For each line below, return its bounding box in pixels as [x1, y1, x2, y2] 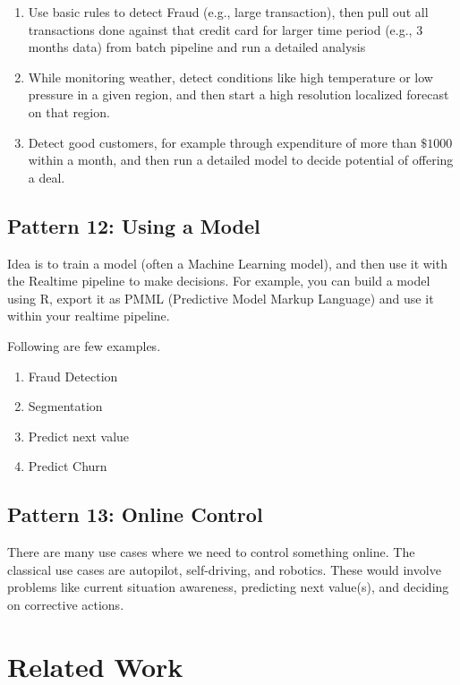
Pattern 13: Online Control [7, 501, 263, 528]
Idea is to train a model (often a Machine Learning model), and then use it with [7, 253, 447, 272]
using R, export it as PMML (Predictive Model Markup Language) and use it [7, 288, 434, 307]
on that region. [28, 102, 110, 121]
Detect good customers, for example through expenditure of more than [28, 133, 417, 151]
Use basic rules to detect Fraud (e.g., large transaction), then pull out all [28, 3, 429, 21]
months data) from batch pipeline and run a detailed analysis [28, 38, 366, 56]
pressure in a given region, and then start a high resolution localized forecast [28, 85, 449, 104]
